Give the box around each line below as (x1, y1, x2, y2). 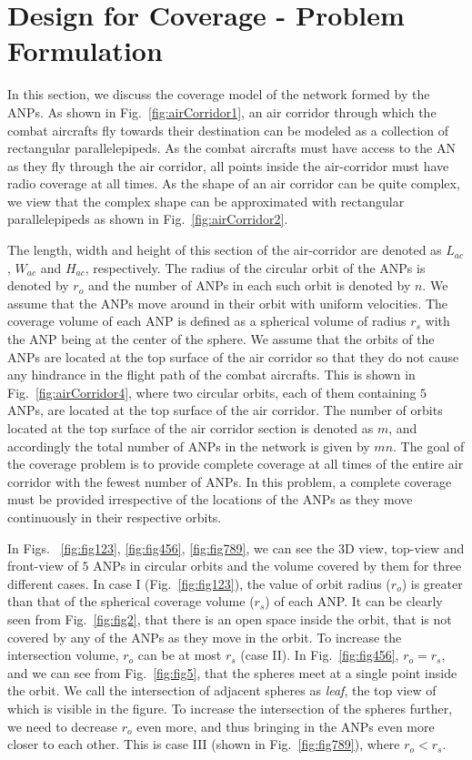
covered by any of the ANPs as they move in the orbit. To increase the (7, 627, 402, 646)
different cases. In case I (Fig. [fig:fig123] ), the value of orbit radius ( (7, 573, 391, 593)
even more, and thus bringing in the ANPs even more (136, 716, 435, 735)
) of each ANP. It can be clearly (265, 592, 443, 611)
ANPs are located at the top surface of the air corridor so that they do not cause (7, 347, 459, 366)
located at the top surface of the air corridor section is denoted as (7, 419, 374, 437)
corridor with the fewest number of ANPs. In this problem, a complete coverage (7, 471, 452, 491)
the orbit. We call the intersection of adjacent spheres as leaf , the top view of (7, 681, 437, 700)
